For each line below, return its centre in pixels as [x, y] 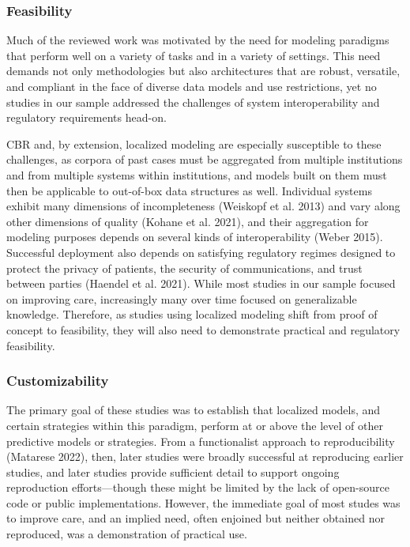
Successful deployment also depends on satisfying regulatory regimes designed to [201, 252]
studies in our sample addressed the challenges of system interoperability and [193, 102]
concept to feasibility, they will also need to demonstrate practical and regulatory [203, 329]
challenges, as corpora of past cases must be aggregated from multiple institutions [205, 159]
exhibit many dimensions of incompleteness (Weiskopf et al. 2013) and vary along [203, 206]
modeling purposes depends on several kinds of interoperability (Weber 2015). [195, 237]
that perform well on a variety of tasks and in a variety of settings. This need [194, 55]
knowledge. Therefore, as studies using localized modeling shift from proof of [192, 314]
